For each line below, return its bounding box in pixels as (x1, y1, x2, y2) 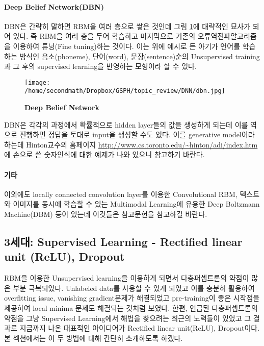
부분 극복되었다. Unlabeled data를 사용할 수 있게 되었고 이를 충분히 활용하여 (13, 282, 255, 293)
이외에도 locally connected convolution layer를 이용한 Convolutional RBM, (4, 188, 237, 199)
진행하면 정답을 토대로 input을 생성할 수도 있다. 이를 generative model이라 (19, 129, 255, 140)
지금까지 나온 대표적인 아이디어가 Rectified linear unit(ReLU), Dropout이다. (19, 323, 260, 333)
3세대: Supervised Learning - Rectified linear (4, 234, 243, 250)
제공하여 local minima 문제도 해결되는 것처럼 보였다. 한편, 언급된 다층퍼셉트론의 (4, 303, 258, 313)
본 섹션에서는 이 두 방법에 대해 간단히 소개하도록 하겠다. (4, 332, 183, 343)
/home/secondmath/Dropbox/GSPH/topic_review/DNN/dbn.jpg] (24, 87, 225, 95)
